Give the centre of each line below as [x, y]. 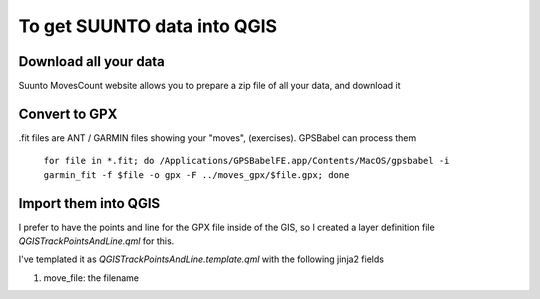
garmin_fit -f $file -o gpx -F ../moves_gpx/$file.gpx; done [196, 174]
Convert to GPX [68, 113]
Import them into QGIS [89, 203]
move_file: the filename [91, 277]
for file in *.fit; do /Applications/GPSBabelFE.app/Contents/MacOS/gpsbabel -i [246, 161]
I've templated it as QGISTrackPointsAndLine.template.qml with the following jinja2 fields [201, 259]
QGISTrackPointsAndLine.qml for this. [96, 241]
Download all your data [91, 61]
